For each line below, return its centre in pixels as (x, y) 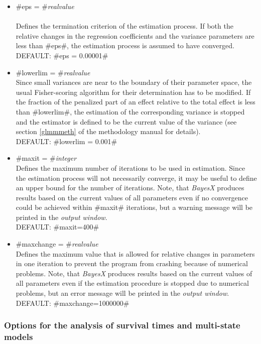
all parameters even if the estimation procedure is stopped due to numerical (132, 283)
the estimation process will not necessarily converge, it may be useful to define (136, 178)
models (19, 337)
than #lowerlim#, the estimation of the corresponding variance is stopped (130, 111)
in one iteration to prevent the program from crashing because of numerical (132, 263)
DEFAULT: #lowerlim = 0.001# (67, 141)
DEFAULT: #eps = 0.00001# (62, 55)
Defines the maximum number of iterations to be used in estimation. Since (130, 167)
